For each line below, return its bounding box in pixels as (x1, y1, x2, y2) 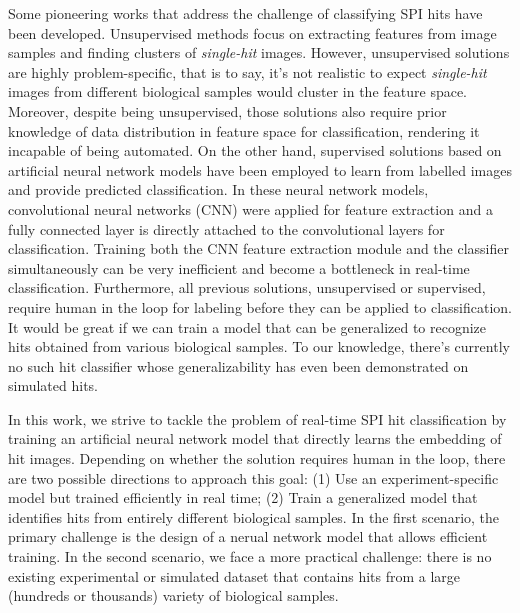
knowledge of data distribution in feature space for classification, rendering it (8, 120, 480, 141)
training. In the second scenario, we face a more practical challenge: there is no (8, 546, 492, 567)
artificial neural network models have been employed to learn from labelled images (8, 159, 512, 180)
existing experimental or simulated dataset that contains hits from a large (8, 565, 461, 586)
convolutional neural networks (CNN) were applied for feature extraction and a (8, 198, 493, 219)
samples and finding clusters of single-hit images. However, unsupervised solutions (8, 42, 510, 63)
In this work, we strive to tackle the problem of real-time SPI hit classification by (8, 408, 507, 429)
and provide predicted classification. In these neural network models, (8, 179, 429, 200)
